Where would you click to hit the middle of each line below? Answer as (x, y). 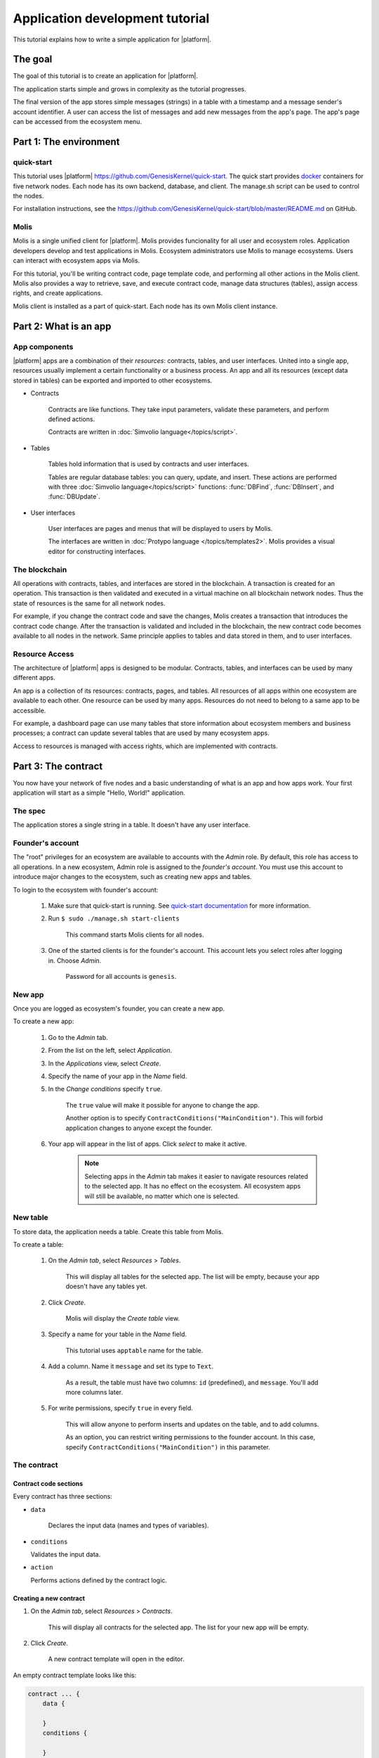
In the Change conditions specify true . (105, 1089)
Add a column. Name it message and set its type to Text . (131, 1366)
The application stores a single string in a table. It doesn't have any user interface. (132, 825)
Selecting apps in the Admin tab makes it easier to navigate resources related (197, 1176)
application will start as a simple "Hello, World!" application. (99, 793)
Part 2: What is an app (62, 326)
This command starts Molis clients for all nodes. (135, 935)
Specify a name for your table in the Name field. (118, 1334)
